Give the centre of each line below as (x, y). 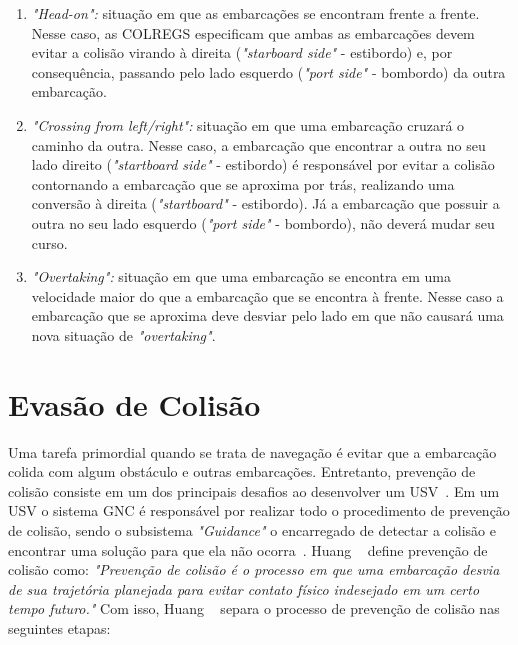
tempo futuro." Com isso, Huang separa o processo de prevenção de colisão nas (254, 608)
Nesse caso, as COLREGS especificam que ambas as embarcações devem (253, 32)
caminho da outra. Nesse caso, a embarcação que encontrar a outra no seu (258, 144)
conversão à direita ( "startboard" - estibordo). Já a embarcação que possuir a (265, 203)
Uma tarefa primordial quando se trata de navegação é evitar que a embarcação (252, 451)
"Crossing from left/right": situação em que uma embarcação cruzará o (248, 124)
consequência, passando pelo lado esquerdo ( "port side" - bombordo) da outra (268, 71)
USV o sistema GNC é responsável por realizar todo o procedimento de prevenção (259, 510)
